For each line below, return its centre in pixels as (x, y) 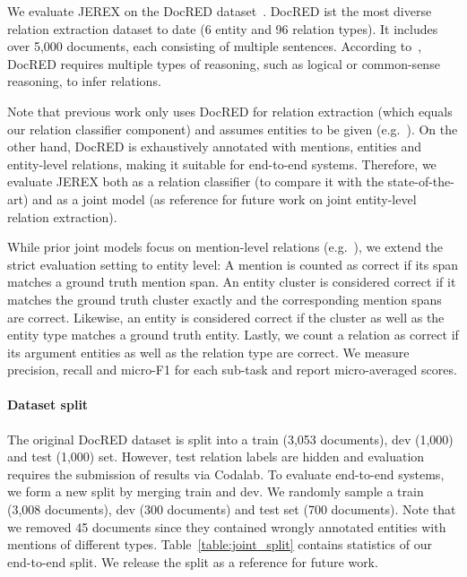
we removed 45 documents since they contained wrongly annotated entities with (227, 526)
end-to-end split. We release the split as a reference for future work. (193, 561)
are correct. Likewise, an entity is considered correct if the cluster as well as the (226, 317)
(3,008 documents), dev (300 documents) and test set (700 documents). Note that (232, 509)
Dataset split (48, 405)
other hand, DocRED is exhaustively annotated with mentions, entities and (214, 146)
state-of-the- (421, 181)
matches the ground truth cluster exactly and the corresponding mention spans (225, 299)
